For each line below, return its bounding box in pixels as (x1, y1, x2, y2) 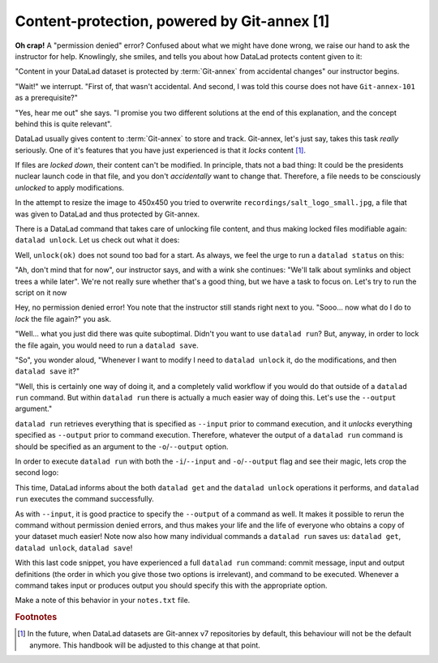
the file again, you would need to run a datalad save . (15, 340, 199, 350)
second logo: (15, 468, 59, 477)
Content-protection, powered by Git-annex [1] (15, 12, 330, 30)
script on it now (15, 288, 67, 297)
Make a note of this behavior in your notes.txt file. (15, 596, 191, 605)
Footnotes (15, 612, 58, 623)
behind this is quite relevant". (15, 118, 113, 129)
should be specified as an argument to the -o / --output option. (15, 442, 229, 451)
